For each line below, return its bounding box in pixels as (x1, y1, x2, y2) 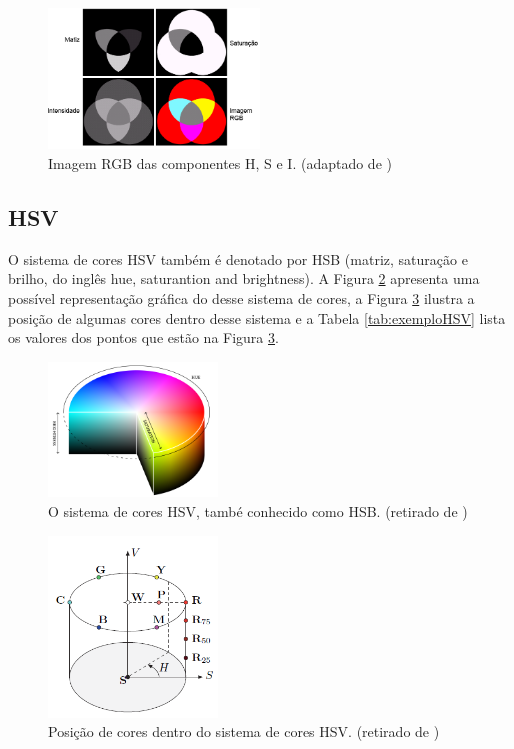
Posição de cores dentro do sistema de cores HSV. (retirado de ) (48, 721, 440, 742)
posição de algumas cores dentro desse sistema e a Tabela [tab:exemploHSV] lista (8, 307, 506, 328)
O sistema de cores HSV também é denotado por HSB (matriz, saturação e (8, 248, 468, 269)
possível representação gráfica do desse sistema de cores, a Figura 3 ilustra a (8, 288, 475, 309)
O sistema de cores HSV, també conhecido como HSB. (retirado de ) (48, 501, 468, 522)
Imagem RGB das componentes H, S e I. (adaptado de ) (48, 153, 392, 174)
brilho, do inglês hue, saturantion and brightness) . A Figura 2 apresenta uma (8, 268, 480, 289)
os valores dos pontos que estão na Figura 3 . (8, 327, 279, 348)
